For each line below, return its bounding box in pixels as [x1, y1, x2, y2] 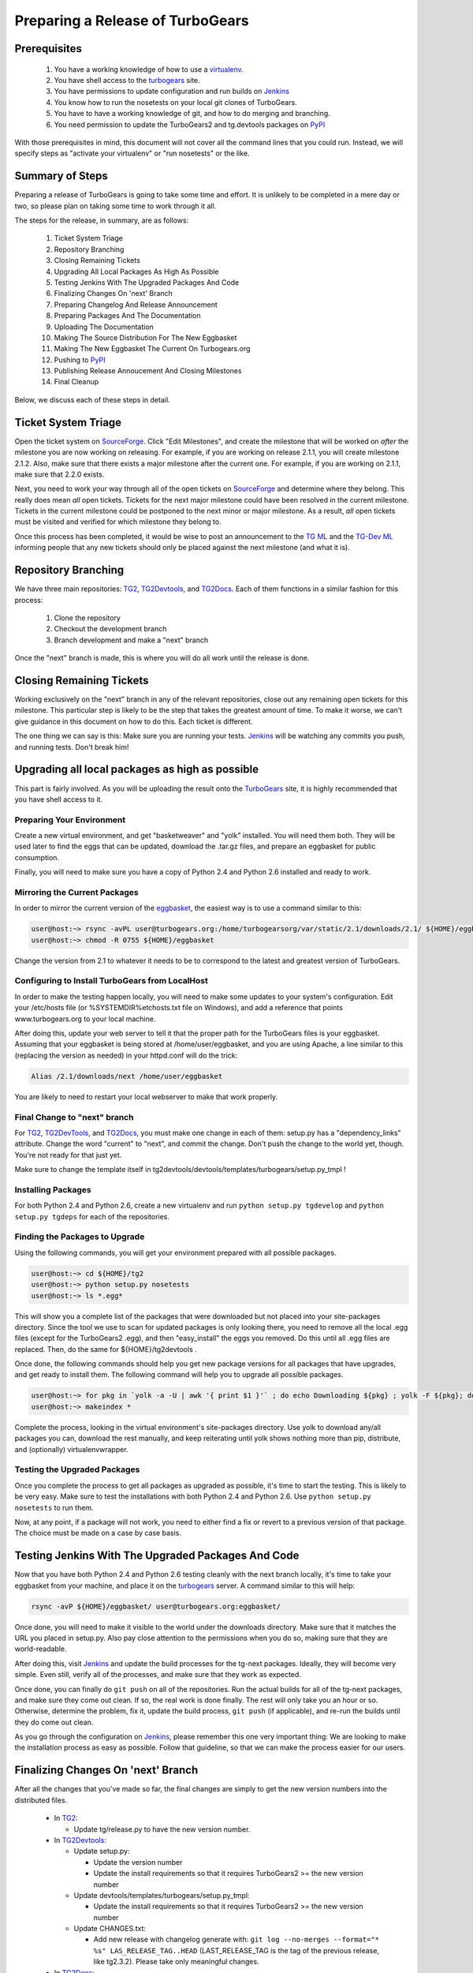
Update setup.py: [73, 1847, 130, 1856]
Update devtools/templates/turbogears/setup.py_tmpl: [73, 1890, 250, 1900]
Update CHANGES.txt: [73, 1924, 146, 1934]
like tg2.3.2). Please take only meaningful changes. [93, 1957, 259, 1967]
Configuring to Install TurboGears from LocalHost [14, 975, 209, 986]
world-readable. [14, 1644, 67, 1653]
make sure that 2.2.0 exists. [14, 470, 105, 479]
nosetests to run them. [14, 1503, 94, 1512]
